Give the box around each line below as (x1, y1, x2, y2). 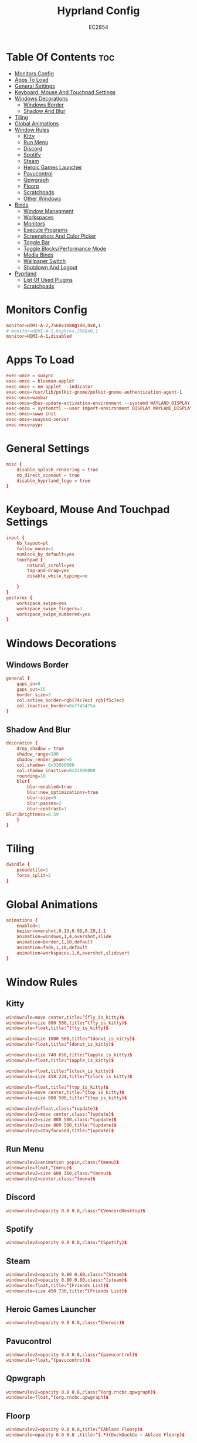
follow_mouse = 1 (16, 546, 54, 551)
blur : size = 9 (27, 795, 57, 801)
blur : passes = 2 (27, 800, 62, 806)
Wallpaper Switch (23, 257, 66, 264)
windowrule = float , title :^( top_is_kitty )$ (6, 1084, 109, 1090)
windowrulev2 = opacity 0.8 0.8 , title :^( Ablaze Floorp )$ (6, 1427, 143, 1432)
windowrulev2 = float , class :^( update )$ (6, 1106, 98, 1112)
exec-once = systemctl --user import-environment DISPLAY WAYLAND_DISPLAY (6, 405, 193, 411)
